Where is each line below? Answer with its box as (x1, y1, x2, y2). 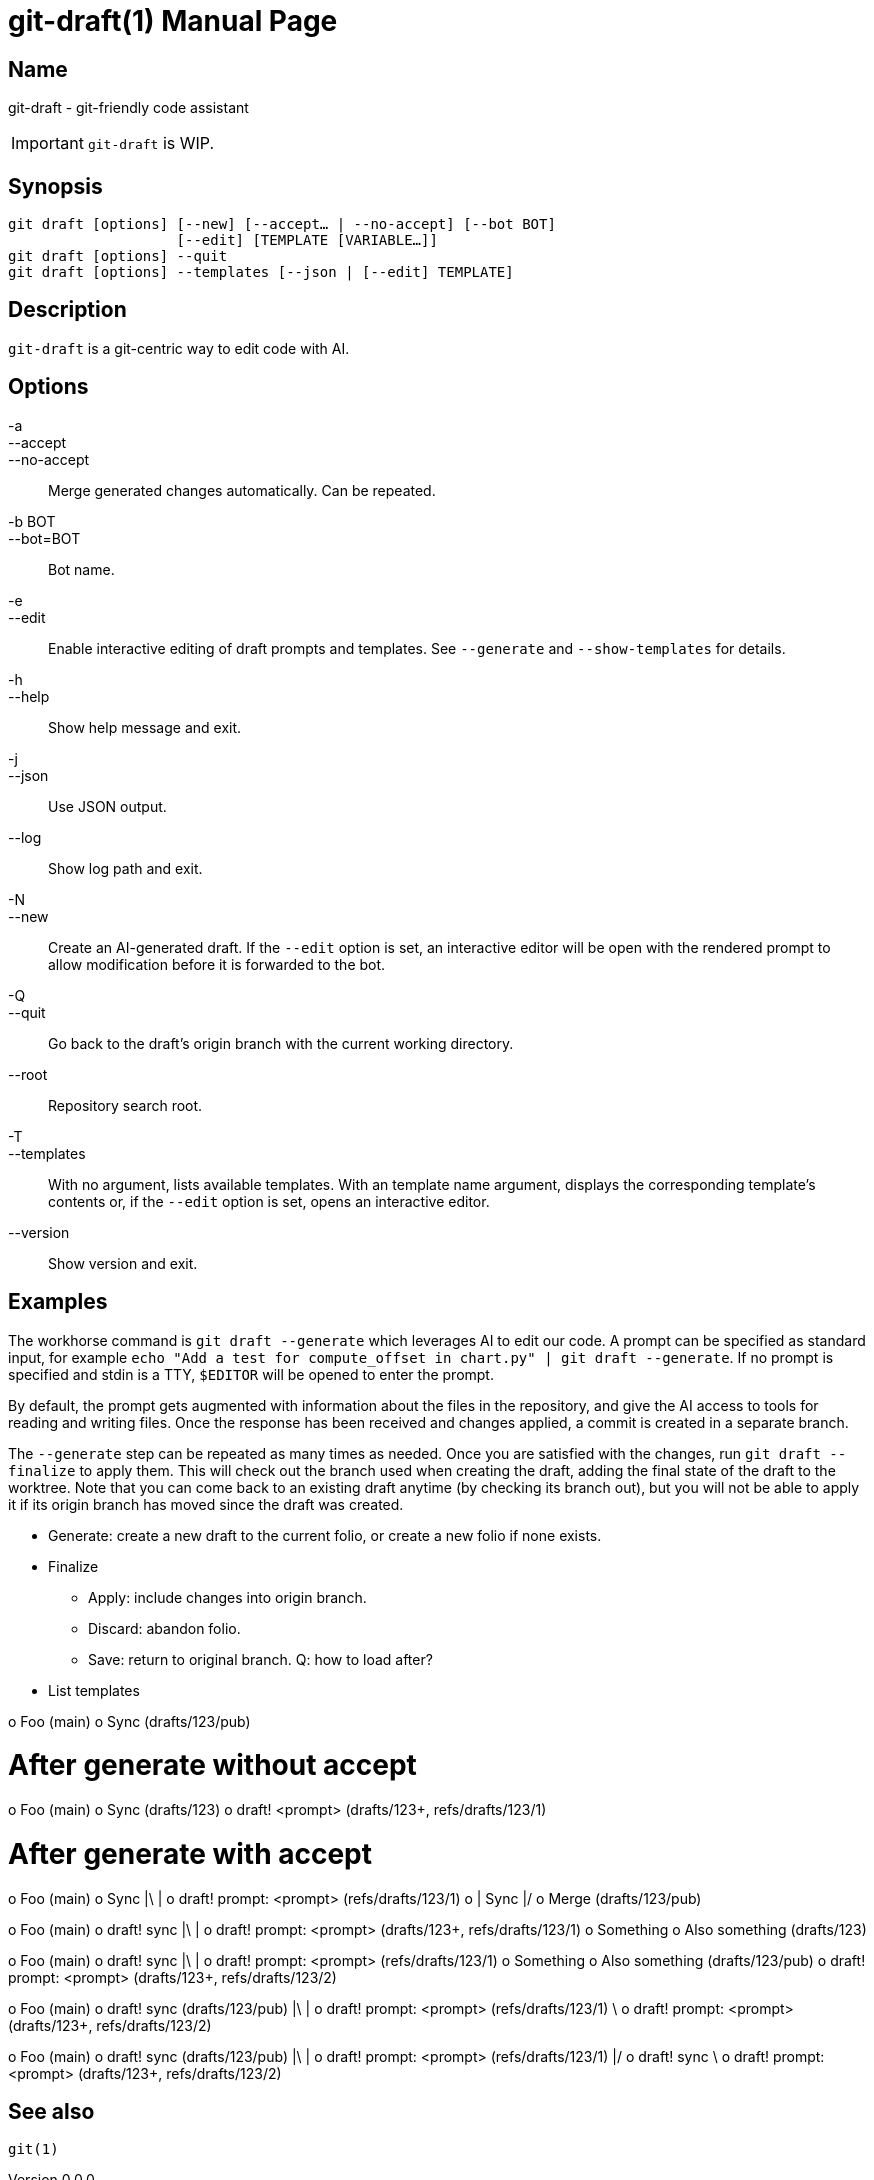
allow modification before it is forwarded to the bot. (48, 955, 386, 973)
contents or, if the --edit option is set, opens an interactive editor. (48, 1192, 490, 1210)
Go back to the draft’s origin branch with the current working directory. (48, 1034, 514, 1052)
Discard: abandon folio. (88, 1619, 241, 1637)
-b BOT (8, 512, 56, 530)
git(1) (8, 2141, 59, 2158)
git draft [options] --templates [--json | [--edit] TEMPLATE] (8, 264, 514, 281)
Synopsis (8, 173, 103, 199)
